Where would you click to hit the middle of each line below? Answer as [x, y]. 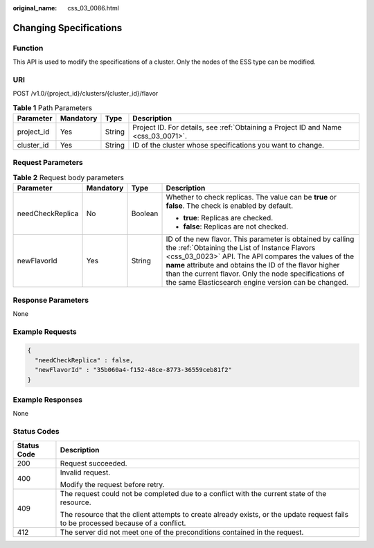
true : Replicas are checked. [228, 218]
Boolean [145, 213]
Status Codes [36, 432]
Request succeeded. [93, 463]
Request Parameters [48, 163]
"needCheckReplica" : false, [84, 360]
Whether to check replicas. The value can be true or [251, 197]
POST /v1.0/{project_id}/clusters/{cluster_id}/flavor [86, 94]
